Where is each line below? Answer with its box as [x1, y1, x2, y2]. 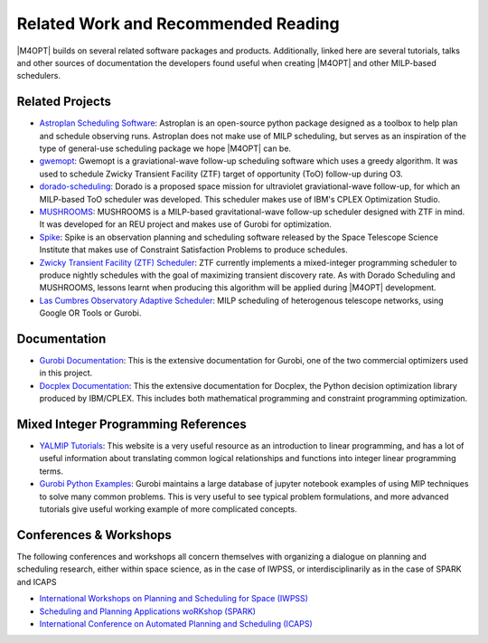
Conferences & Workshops [16, 527, 172, 543]
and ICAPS [16, 576, 57, 587]
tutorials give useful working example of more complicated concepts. [39, 504, 297, 515]
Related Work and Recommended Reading [16, 14, 340, 33]
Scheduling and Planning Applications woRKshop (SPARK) [39, 606, 257, 617]
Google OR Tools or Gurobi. [39, 307, 142, 318]
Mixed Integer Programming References [16, 416, 248, 431]
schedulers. [16, 71, 61, 81]
